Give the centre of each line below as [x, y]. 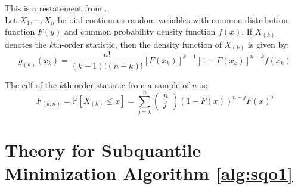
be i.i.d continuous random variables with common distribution [173, 19]
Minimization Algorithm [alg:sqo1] [149, 173]
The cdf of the [31, 85]
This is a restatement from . [56, 8]
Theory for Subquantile [103, 150]
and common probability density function [140, 31]
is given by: [268, 44]
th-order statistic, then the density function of [138, 44]
